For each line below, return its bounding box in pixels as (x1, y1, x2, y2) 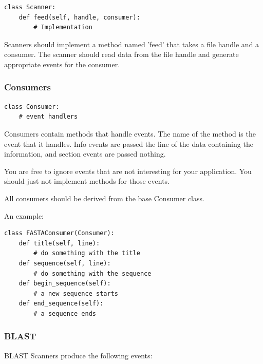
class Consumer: (4, 103, 60, 110)
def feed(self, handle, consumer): (18, 13, 140, 21)
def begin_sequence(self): (18, 280, 111, 288)
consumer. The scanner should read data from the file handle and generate (4, 49, 239, 60)
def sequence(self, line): (18, 259, 111, 267)
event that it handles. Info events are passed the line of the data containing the (4, 138, 253, 149)
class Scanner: (4, 4, 56, 11)
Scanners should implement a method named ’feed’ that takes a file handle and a (4, 39, 259, 49)
